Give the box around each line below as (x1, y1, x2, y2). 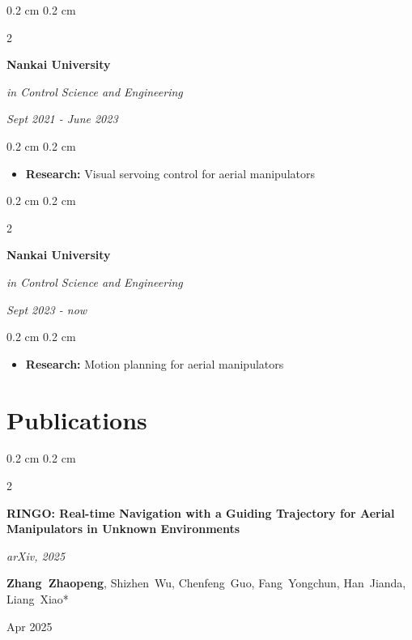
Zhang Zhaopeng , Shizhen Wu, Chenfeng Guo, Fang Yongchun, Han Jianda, (6, 574, 406, 591)
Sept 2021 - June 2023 (6, 110, 118, 127)
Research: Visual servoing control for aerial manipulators (25, 164, 315, 181)
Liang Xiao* (6, 591, 69, 607)
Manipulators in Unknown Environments (6, 520, 240, 537)
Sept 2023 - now (6, 301, 87, 318)
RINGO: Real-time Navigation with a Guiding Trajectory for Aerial (6, 504, 395, 521)
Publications (6, 403, 147, 436)
